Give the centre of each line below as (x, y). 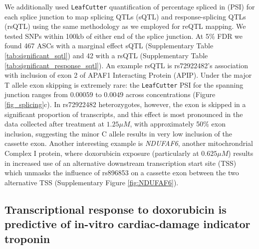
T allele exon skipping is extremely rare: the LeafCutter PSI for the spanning (124, 84)
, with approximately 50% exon (178, 124)
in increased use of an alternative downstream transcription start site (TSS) (121, 163)
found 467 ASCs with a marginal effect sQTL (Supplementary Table (109, 46)
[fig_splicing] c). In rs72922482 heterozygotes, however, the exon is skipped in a (125, 104)
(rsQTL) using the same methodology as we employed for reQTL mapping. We (125, 26)
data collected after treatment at (54, 124)
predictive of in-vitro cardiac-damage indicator (128, 224)
